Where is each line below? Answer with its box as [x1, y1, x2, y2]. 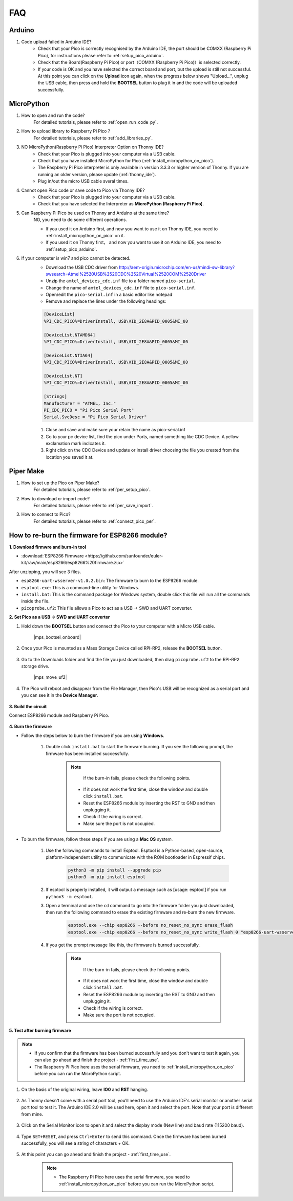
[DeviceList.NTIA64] [43, 353, 93, 358]
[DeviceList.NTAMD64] [43, 332, 96, 337]
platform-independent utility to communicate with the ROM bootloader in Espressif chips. [45, 854, 225, 860]
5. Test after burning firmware [9, 1027, 71, 1034]
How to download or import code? [21, 495, 90, 501]
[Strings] [43, 394, 67, 400]
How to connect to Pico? [21, 512, 71, 517]
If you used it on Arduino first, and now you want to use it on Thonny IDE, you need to [45, 225, 218, 232]
